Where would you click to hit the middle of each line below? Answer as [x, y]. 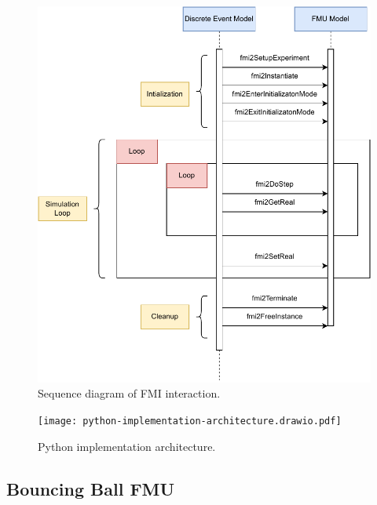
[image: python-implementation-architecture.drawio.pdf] [190, 421]
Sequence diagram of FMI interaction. [129, 393]
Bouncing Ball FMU [91, 488]
